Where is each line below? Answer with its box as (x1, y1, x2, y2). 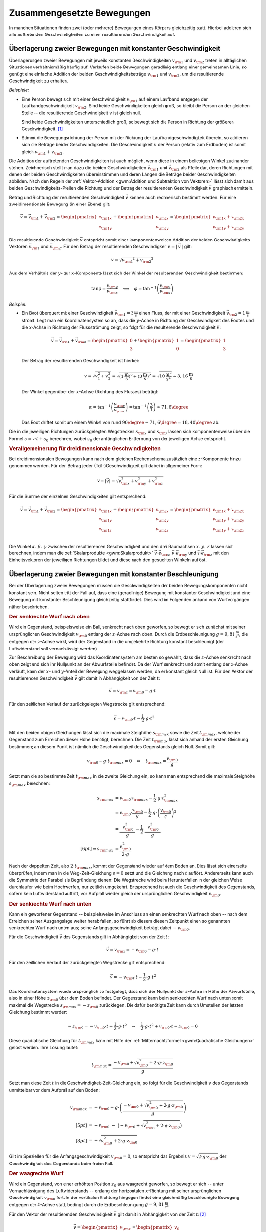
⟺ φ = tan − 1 (123, 285, 157, 291)
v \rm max (70, 1104, 87, 1111)
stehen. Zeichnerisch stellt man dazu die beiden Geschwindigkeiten (9, 165, 147, 171)
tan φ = (91, 286, 106, 291)
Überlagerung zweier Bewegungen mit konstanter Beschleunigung (9, 570, 219, 579)
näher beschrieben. (9, 604, 49, 610)
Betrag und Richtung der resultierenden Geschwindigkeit (9, 194, 125, 200)
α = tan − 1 (89, 403, 111, 410)
